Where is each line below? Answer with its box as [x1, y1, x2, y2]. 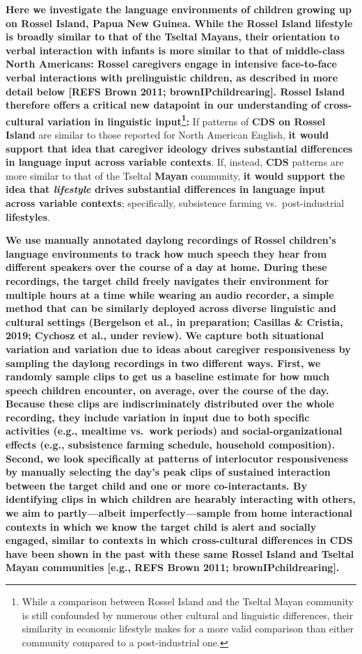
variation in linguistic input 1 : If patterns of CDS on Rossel [47, 111, 326, 128]
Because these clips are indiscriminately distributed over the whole [6, 396, 334, 411]
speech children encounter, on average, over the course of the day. [6, 382, 329, 397]
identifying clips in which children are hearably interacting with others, [6, 492, 356, 506]
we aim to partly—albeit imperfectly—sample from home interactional [6, 506, 353, 520]
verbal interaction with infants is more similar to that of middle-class [6, 42, 345, 57]
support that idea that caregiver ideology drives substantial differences [6, 141, 353, 155]
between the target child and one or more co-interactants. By [6, 478, 307, 492]
